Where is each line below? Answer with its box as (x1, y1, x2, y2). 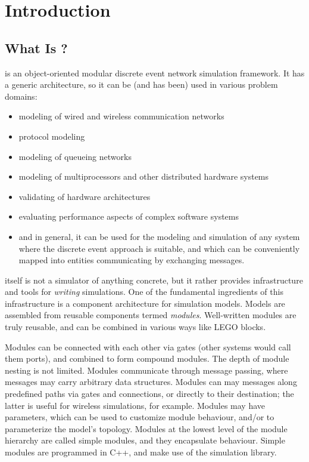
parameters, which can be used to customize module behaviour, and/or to (5, 411, 274, 423)
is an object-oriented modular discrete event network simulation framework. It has (5, 66, 305, 79)
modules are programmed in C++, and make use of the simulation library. (5, 446, 277, 458)
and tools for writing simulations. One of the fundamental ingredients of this (5, 285, 283, 298)
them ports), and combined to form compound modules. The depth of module (5, 352, 289, 365)
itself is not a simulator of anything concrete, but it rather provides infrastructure (5, 273, 303, 286)
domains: (5, 90, 38, 102)
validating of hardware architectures (18, 190, 151, 202)
